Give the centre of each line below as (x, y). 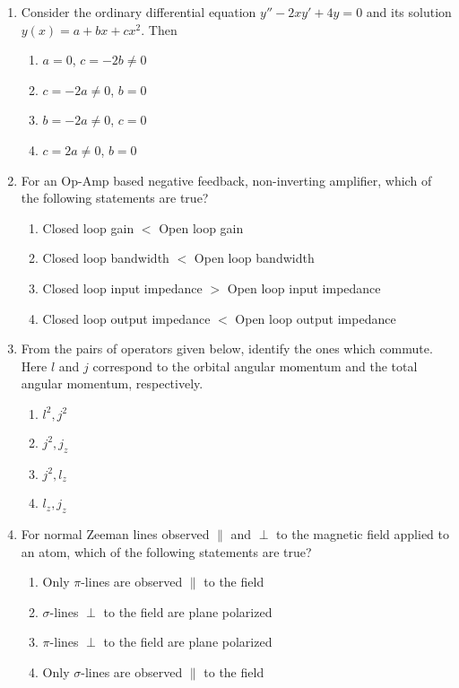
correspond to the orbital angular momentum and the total (255, 366)
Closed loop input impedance (122, 287)
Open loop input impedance (304, 287)
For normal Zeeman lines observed (115, 533)
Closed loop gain (88, 227)
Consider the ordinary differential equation (139, 12)
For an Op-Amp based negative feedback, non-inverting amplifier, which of (226, 180)
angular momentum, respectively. (112, 383)
